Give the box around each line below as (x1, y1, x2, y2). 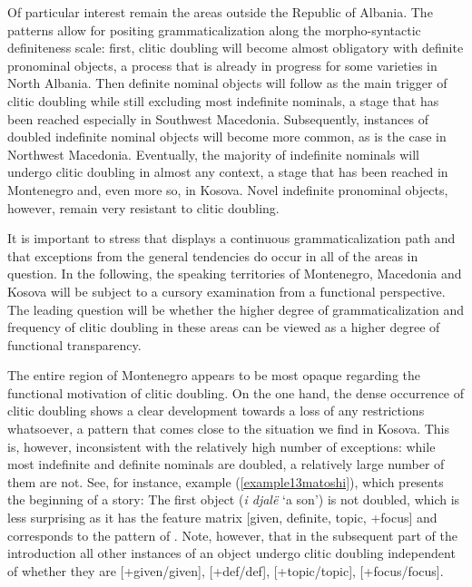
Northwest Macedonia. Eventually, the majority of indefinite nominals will (7, 144, 419, 163)
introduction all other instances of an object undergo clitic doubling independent (7, 543, 456, 563)
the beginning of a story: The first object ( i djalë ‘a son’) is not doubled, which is (7, 490, 460, 509)
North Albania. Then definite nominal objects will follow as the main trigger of (7, 73, 447, 93)
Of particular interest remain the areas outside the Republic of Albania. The (7, 3, 433, 21)
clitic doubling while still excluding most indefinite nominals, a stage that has (7, 91, 439, 110)
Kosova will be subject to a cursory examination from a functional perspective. (7, 281, 446, 300)
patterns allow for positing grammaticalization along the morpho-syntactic (7, 20, 421, 39)
